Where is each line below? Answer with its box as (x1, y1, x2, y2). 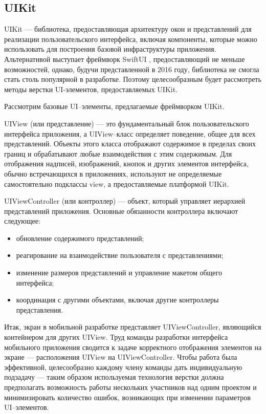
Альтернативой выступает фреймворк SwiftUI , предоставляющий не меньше (4, 53, 245, 64)
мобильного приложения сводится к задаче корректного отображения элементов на (4, 341, 262, 352)
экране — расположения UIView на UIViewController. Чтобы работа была (4, 352, 237, 362)
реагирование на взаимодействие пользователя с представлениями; (16, 250, 224, 260)
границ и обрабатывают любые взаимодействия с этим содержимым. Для (4, 148, 232, 159)
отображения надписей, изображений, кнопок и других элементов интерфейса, (4, 158, 249, 169)
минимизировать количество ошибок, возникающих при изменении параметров (4, 391, 251, 402)
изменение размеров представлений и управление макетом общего (16, 267, 222, 278)
